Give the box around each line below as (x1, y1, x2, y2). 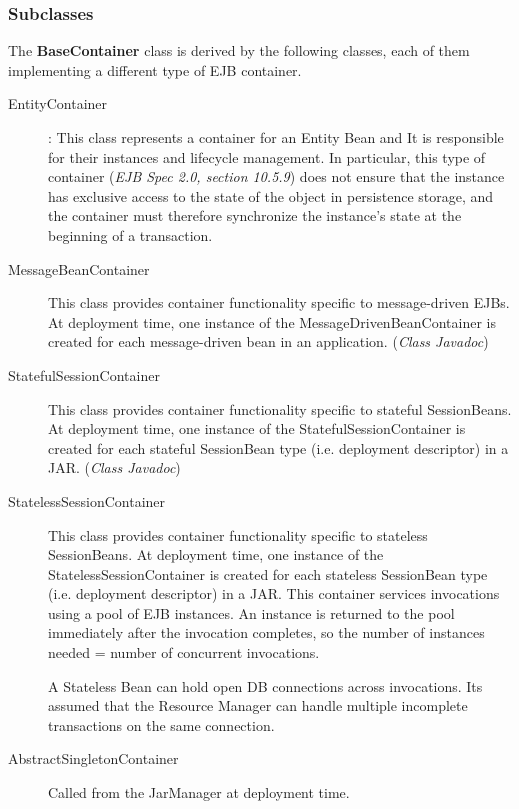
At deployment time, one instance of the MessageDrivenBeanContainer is (48, 311, 496, 332)
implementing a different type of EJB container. (8, 59, 302, 80)
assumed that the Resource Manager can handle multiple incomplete (48, 695, 468, 716)
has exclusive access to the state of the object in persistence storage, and (48, 185, 494, 206)
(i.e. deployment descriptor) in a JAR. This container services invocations (48, 583, 500, 604)
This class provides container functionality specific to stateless (48, 524, 428, 545)
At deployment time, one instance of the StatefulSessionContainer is (48, 418, 466, 439)
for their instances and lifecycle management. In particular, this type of (48, 146, 486, 167)
